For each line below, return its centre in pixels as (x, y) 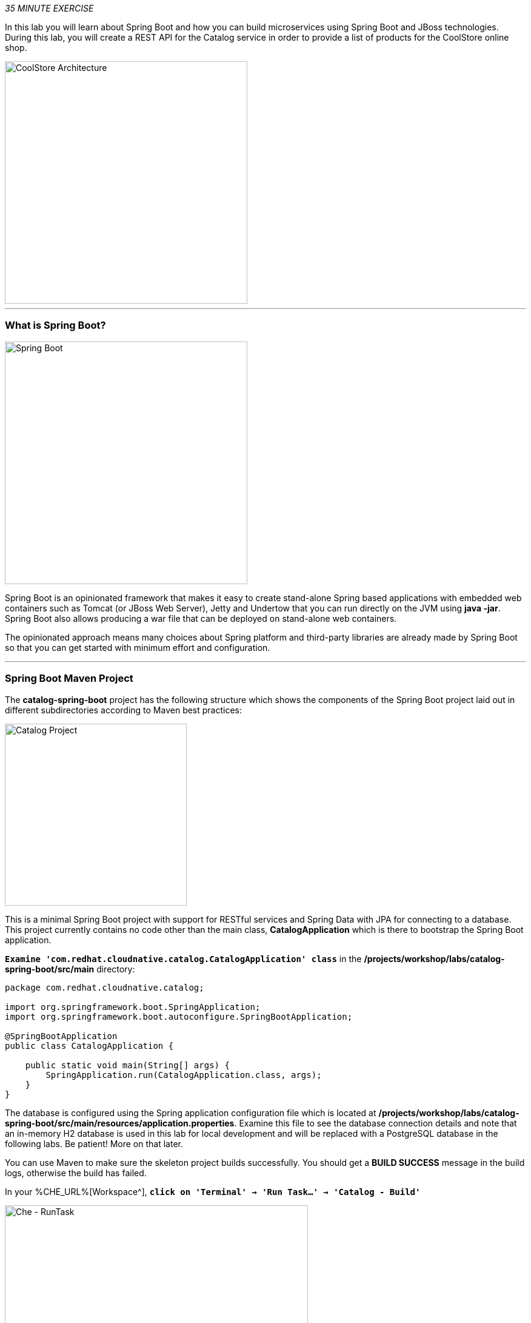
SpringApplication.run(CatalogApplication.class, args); (184, 1075)
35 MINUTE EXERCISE (49, 8)
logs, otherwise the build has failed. (76, 1173)
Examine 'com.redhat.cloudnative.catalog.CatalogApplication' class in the (183, 958)
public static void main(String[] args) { (127, 1065)
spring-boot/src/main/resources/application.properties (120, 1123)
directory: (116, 969)
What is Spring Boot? (55, 325)
